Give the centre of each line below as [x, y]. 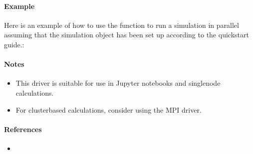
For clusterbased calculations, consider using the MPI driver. [109, 109]
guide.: [14, 44]
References [23, 129]
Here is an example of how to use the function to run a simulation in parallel [122, 25]
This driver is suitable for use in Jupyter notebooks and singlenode [118, 83]
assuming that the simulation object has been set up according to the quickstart [126, 35]
